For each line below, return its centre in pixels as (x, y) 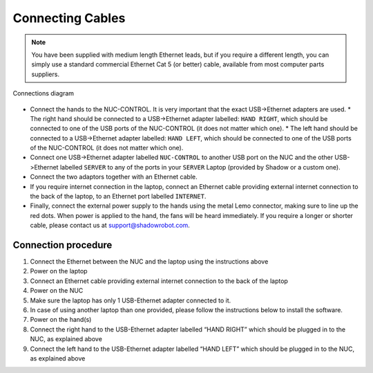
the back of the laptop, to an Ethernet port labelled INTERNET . (118, 197)
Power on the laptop (59, 271)
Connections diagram (44, 93)
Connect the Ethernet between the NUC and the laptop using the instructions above (149, 262)
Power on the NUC (57, 291)
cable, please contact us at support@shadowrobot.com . (110, 226)
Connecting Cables (69, 18)
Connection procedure (63, 245)
